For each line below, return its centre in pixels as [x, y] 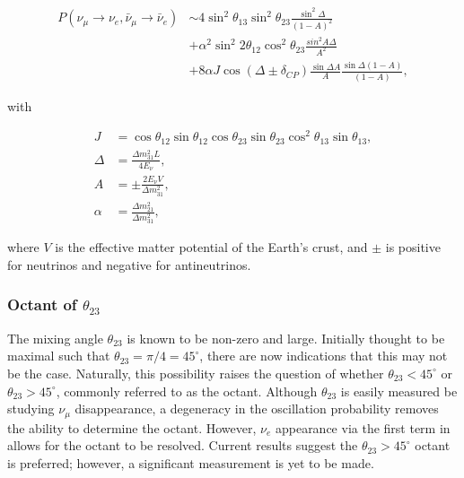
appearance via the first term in [363, 427]
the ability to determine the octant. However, [132, 427]
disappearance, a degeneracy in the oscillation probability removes [257, 408]
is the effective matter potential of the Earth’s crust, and [211, 247]
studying [31, 408]
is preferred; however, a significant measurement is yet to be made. [191, 462]
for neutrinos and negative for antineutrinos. [129, 264]
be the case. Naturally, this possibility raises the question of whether [196, 373]
